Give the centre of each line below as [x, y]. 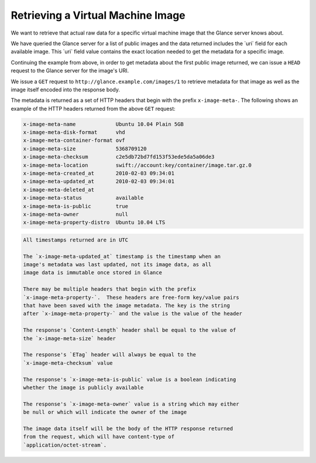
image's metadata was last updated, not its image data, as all [117, 265]
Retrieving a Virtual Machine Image [98, 15]
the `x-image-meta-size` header [70, 338]
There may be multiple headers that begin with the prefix [109, 289]
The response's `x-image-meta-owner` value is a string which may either [131, 404]
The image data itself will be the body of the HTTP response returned [128, 428]
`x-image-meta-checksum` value [68, 363]
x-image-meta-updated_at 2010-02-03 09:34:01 [99, 181]
